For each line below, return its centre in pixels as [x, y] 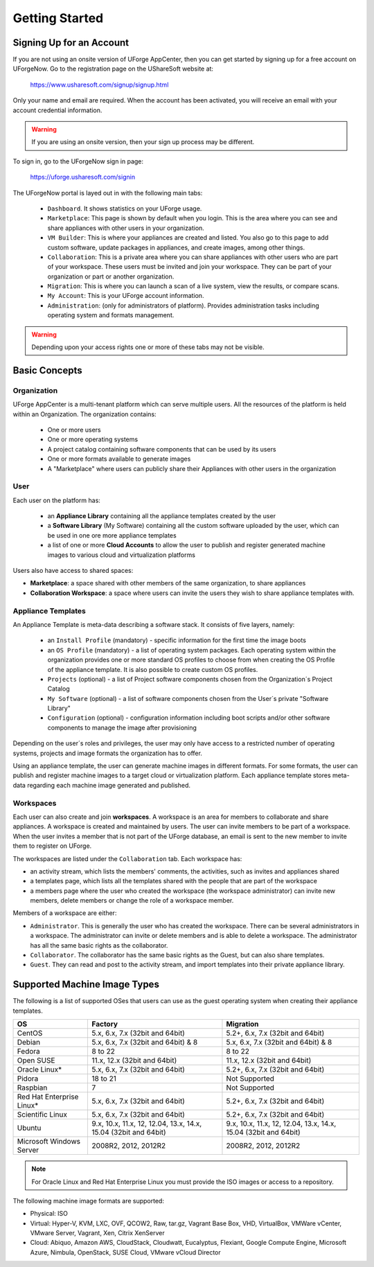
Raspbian [32, 1088]
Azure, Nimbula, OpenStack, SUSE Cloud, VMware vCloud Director [125, 1252]
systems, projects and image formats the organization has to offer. [107, 753]
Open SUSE [36, 1061]
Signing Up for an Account [71, 43]
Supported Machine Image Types [86, 985]
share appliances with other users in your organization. [126, 228]
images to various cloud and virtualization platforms [121, 555]
